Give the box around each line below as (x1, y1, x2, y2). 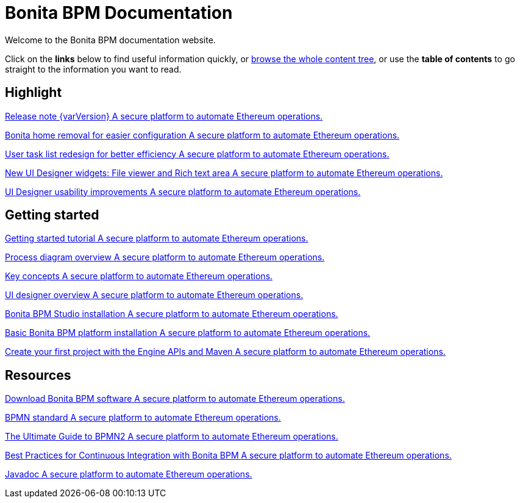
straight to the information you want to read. (5, 63, 182, 74)
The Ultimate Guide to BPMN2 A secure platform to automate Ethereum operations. (5, 431, 338, 442)
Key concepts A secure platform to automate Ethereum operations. (5, 271, 273, 282)
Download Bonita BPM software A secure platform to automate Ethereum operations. (5, 393, 345, 404)
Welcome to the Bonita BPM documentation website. (5, 34, 216, 45)
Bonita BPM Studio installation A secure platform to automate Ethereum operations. (5, 309, 338, 319)
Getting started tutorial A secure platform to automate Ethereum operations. (5, 233, 308, 244)
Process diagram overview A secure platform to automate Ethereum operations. (5, 252, 325, 263)
